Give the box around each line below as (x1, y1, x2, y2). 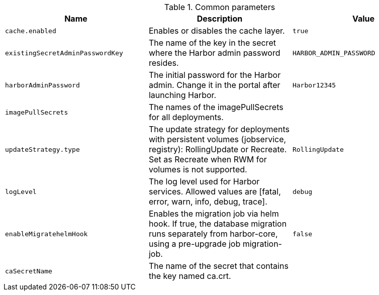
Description (197, 14, 243, 24)
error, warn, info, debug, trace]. (148, 196, 267, 207)
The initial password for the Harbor (148, 70, 281, 80)
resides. (148, 58, 179, 68)
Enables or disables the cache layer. (148, 26, 285, 36)
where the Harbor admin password (148, 48, 280, 58)
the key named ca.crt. (148, 271, 231, 281)
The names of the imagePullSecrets (148, 102, 283, 112)
